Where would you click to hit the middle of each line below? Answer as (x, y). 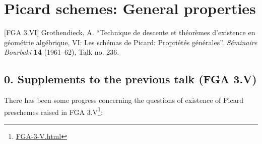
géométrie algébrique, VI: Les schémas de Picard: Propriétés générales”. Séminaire (131, 42)
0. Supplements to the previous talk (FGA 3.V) (130, 79)
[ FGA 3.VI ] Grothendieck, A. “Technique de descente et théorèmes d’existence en (130, 32)
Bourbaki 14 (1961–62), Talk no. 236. (62, 52)
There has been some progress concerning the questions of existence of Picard (124, 100)
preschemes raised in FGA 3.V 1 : (53, 111)
